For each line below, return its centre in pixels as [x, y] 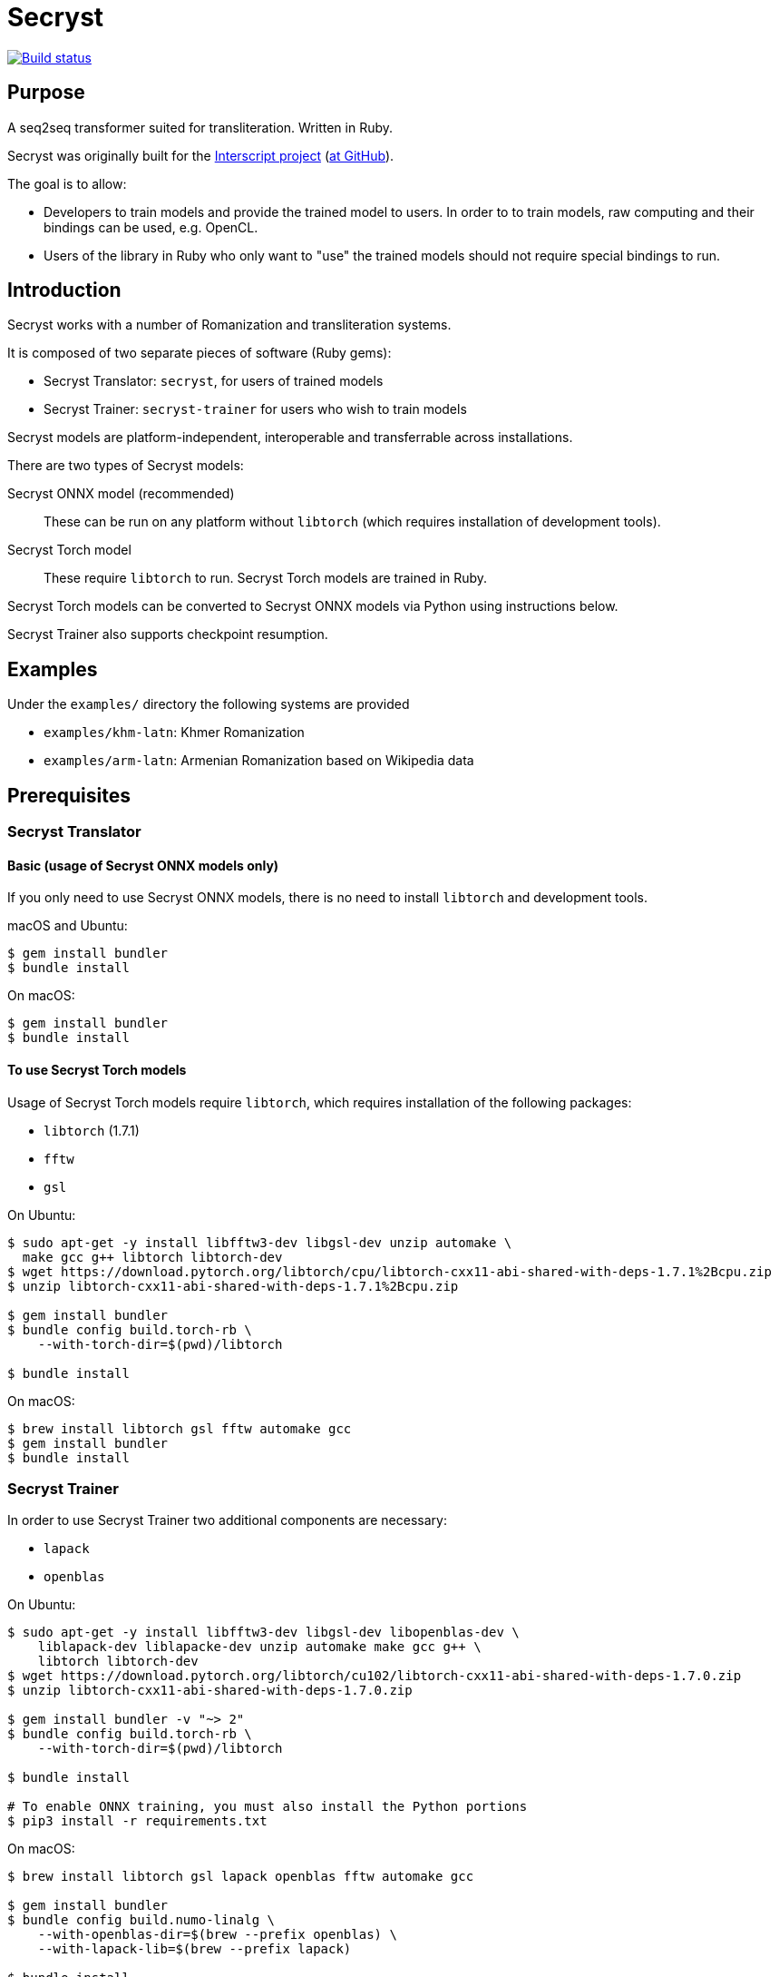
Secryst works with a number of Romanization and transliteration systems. [229, 325]
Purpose [46, 93]
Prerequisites [69, 795]
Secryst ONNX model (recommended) [121, 494]
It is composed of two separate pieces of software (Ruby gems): [200, 353]
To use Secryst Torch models [97, 1069]
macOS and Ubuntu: [68, 926]
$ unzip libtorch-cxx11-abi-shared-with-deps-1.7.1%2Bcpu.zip [233, 1286]
